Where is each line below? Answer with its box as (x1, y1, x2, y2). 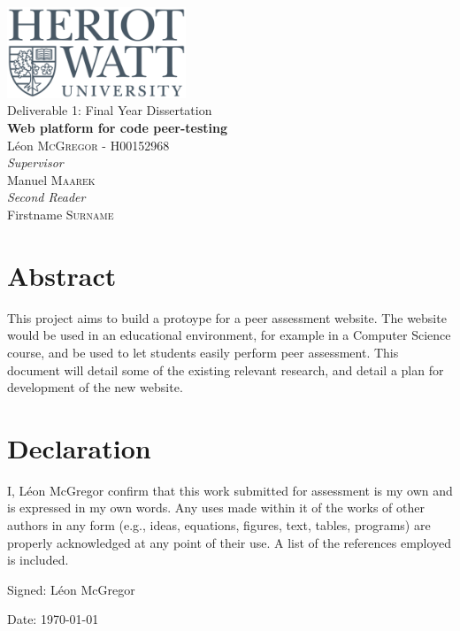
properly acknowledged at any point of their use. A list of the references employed (7, 533, 452, 551)
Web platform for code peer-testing (7, 119, 228, 137)
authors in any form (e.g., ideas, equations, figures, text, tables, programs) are (7, 516, 431, 535)
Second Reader (7, 188, 86, 206)
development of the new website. (7, 378, 183, 396)
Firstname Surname (7, 205, 114, 224)
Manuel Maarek (7, 170, 96, 189)
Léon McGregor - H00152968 (7, 135, 170, 154)
